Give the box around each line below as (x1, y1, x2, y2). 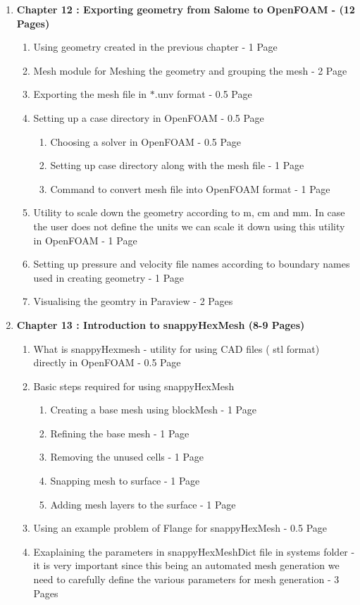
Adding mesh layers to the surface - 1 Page (50, 497, 236, 511)
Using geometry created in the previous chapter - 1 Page (33, 39, 278, 54)
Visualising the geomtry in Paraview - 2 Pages (33, 294, 233, 308)
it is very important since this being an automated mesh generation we (33, 558, 340, 573)
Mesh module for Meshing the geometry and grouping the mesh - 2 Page (33, 63, 347, 77)
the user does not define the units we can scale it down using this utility (33, 218, 345, 233)
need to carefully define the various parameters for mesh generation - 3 (33, 572, 340, 587)
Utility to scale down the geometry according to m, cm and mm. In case (33, 205, 345, 220)
